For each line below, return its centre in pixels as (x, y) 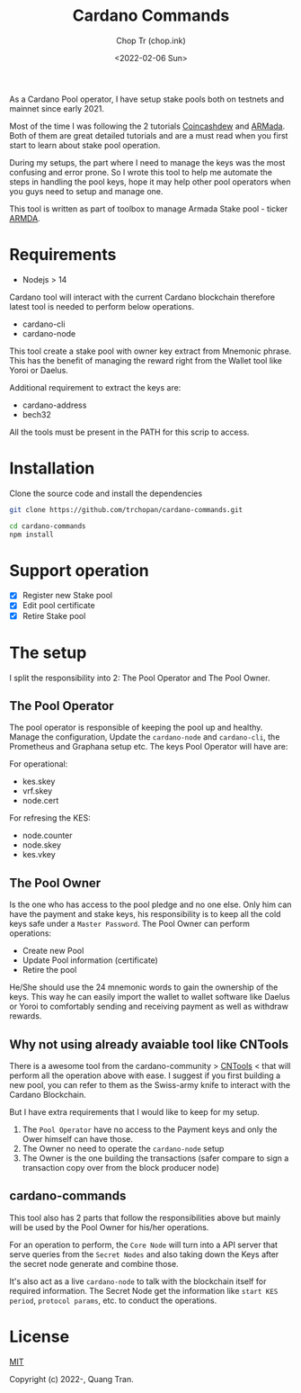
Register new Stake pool (67, 596)
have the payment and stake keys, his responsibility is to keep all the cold (145, 914)
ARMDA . (25, 218)
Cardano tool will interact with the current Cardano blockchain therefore (142, 297)
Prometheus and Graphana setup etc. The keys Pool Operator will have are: (149, 747)
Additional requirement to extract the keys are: (95, 387)
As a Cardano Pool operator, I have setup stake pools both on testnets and (147, 99)
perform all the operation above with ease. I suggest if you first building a (145, 1075)
